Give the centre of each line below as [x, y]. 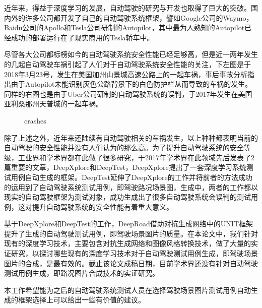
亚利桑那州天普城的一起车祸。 [53, 104]
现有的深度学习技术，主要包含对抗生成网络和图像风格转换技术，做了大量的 [127, 243]
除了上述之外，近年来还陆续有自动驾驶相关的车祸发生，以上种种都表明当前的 [131, 137]
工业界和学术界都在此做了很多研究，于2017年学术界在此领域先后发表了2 [136, 157]
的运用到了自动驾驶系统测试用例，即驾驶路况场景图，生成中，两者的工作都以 [131, 187]
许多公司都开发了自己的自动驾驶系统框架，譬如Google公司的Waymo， [139, 17]
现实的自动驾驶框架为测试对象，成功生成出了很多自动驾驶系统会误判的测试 [127, 197]
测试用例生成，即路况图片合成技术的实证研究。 [82, 273]
